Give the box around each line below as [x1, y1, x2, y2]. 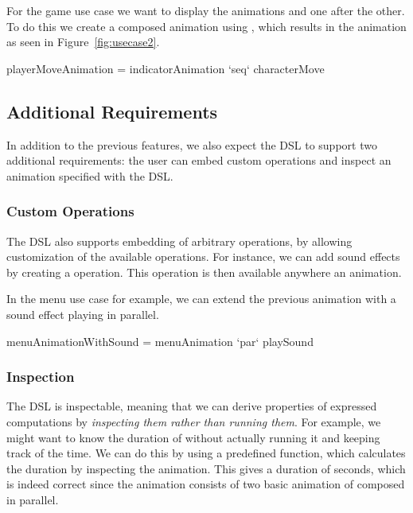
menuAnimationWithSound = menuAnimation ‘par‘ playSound [6, 332, 314, 349]
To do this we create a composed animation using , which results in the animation [6, 17, 407, 34]
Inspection [6, 367, 75, 387]
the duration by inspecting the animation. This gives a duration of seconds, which [6, 460, 406, 476]
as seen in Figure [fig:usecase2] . [6, 33, 160, 50]
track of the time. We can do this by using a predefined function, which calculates [6, 445, 406, 461]
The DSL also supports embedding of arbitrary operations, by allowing [6, 232, 353, 249]
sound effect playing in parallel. [6, 305, 159, 322]
